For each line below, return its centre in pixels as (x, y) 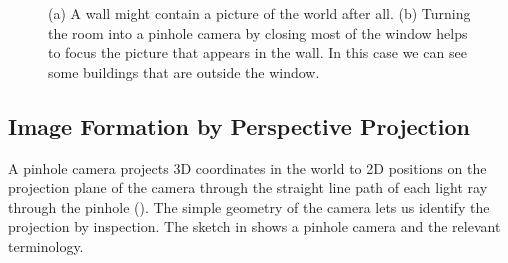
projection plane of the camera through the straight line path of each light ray (248, 187)
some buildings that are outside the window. (184, 71)
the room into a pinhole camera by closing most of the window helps (258, 32)
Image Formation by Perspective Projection (239, 125)
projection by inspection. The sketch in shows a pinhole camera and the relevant (254, 226)
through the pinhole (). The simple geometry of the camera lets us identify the (249, 206)
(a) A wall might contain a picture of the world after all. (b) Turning (259, 13)
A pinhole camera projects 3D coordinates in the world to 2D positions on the (247, 167)
